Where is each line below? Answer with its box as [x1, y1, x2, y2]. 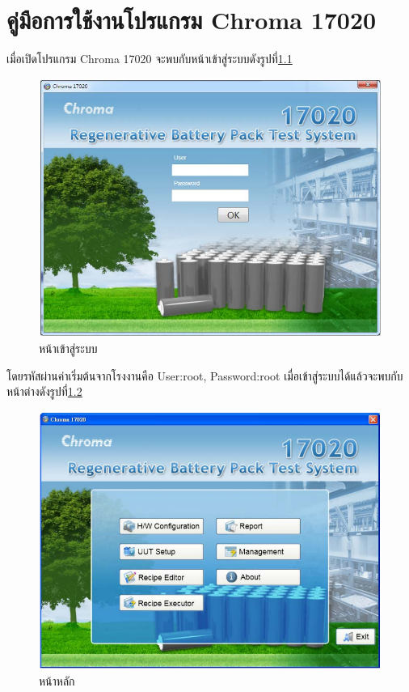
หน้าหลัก [39, 672, 75, 689]
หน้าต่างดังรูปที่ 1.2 [6, 383, 82, 400]
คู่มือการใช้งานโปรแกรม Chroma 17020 [6, 3, 377, 36]
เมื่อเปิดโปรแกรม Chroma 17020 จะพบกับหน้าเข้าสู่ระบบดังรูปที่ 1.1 [6, 50, 293, 67]
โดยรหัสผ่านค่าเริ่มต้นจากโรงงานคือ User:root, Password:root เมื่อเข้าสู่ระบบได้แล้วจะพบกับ [6, 367, 403, 384]
